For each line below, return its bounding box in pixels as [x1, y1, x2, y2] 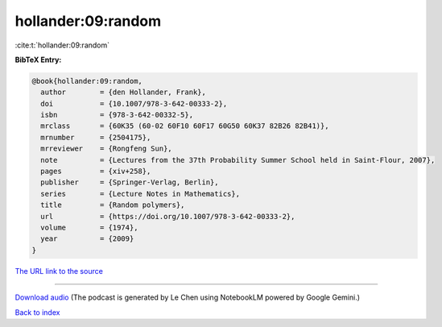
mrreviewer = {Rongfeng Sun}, [40, 144, 172, 153]
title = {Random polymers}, [40, 201, 185, 209]
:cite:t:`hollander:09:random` [14, 40, 110, 50]
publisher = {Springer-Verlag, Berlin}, [40, 178, 219, 187]
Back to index [14, 307, 60, 317]
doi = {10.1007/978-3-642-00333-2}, [40, 99, 228, 108]
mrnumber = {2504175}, [40, 133, 151, 142]
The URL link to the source [14, 266, 104, 275]
